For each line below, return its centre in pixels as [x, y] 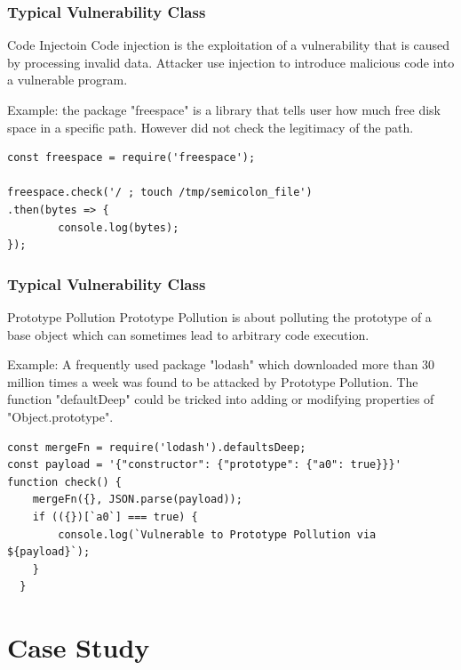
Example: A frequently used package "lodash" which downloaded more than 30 [221, 364]
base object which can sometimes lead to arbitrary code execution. [188, 334]
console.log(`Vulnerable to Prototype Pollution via [217, 534]
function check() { [64, 482]
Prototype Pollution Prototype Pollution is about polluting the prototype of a [219, 316]
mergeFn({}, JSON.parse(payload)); [137, 500]
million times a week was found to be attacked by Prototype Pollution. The [213, 381]
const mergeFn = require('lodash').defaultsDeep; [157, 447]
